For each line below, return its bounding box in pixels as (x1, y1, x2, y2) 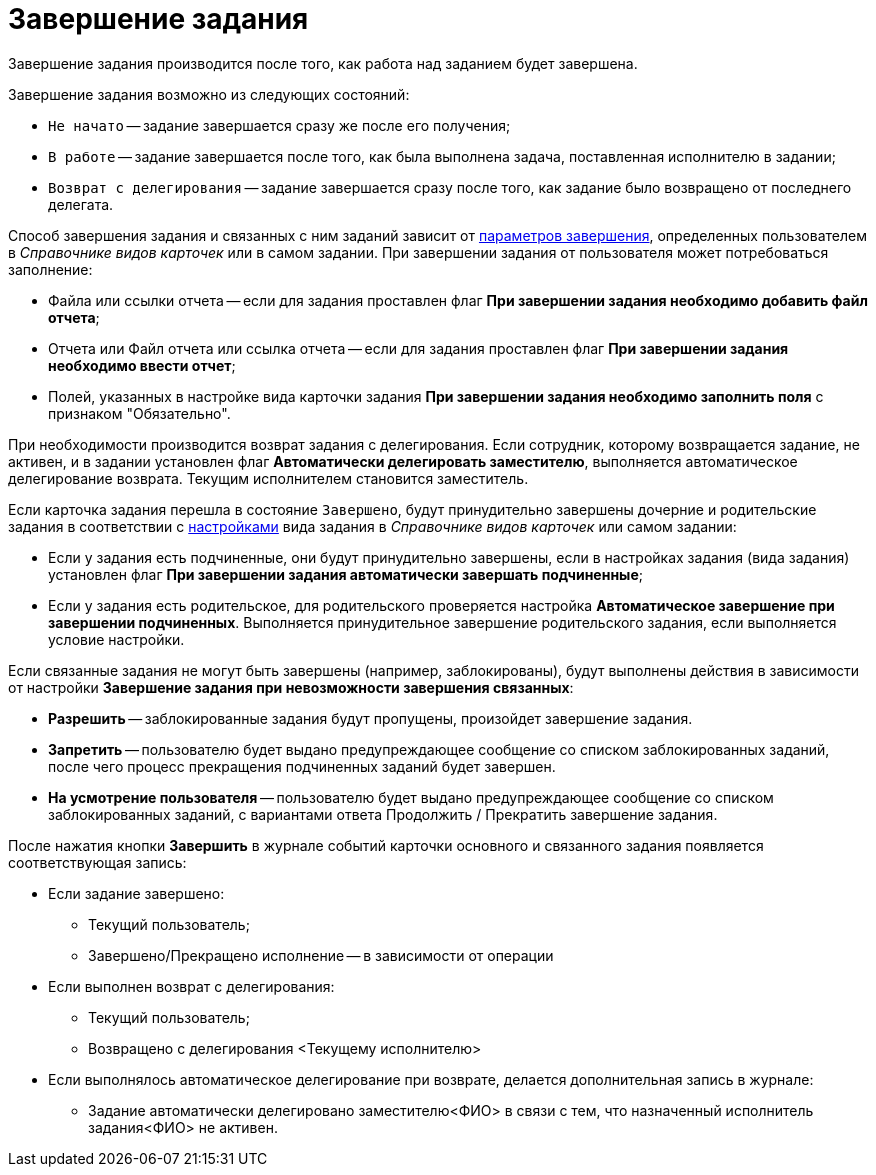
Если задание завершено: (48, 884, 225, 902)
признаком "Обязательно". (48, 404, 231, 422)
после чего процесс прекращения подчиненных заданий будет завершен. (48, 757, 556, 775)
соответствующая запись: (8, 853, 187, 871)
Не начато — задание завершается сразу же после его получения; (48, 116, 511, 134)
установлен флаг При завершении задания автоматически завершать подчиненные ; (48, 565, 643, 583)
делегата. (48, 195, 114, 213)
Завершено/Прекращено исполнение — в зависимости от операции (88, 946, 554, 964)
